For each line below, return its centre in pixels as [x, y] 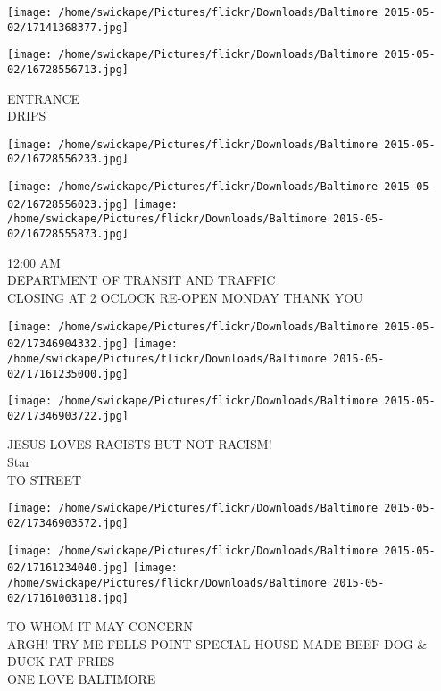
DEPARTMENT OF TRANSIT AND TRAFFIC [141, 280]
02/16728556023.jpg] [68, 204]
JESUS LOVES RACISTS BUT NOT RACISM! [140, 444]
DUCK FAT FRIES [61, 661]
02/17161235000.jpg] [68, 374]
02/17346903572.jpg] [68, 523]
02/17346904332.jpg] [68, 344]
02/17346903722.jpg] [68, 416]
